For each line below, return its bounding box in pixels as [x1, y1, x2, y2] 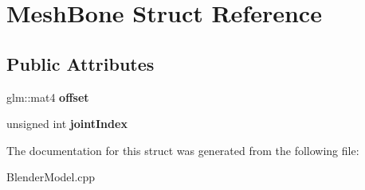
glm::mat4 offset [6, 88, 89, 105]
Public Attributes [6, 51, 155, 76]
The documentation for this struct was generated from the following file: [6, 142, 359, 158]
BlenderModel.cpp [6, 169, 96, 185]
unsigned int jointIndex [6, 115, 128, 132]
